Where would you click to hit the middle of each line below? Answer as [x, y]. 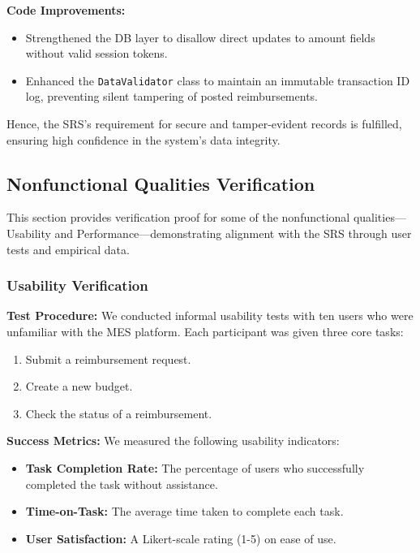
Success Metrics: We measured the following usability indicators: [173, 441]
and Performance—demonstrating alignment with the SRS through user [233, 233]
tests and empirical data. [68, 249]
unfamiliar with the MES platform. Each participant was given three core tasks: [205, 332]
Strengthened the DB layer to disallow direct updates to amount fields [200, 37]
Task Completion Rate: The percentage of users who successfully [195, 467]
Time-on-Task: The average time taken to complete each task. [184, 511]
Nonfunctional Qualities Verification [161, 183]
